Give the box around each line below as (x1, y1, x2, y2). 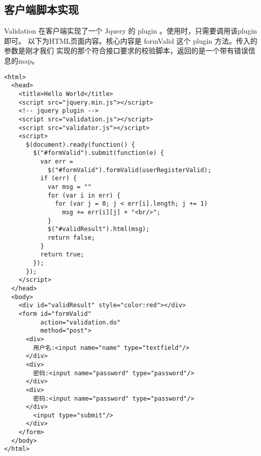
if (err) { (40, 175, 77, 182)
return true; (40, 251, 84, 258)
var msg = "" (47, 183, 91, 191)
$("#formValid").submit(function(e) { (33, 149, 164, 157)
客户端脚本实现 (4, 2, 79, 17)
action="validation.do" (40, 318, 121, 326)
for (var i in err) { (47, 191, 121, 199)
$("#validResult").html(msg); (47, 225, 150, 233)
